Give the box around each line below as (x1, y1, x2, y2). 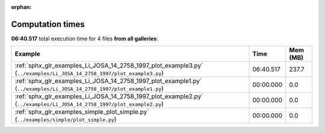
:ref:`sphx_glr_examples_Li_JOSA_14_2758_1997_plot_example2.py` (14, 92, 203, 101)
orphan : (11, 4, 32, 10)
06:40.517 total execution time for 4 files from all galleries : (11, 35, 159, 42)
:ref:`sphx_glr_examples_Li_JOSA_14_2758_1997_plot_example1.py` (14, 77, 202, 85)
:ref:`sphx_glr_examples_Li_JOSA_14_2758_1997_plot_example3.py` (14, 61, 203, 70)
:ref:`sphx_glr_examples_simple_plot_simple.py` (14, 108, 149, 116)
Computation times (11, 19, 85, 29)
